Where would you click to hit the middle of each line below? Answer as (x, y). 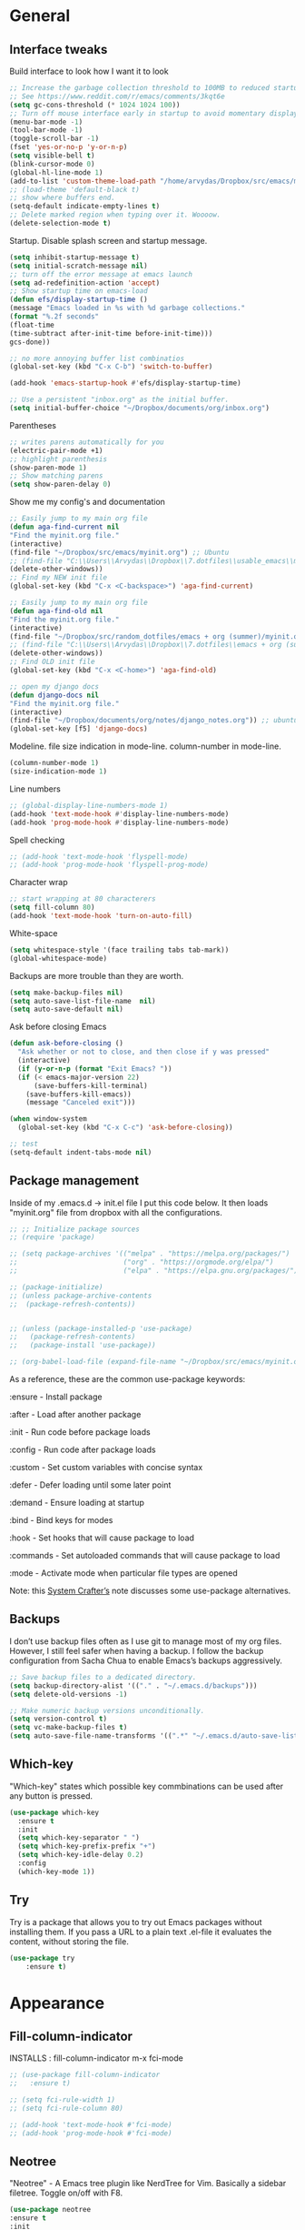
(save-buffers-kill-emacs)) (79, 1094)
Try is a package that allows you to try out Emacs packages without (136, 1922)
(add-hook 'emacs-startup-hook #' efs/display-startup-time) (126, 383)
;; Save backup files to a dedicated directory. (103, 1677)
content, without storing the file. (69, 1941)
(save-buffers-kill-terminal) (90, 1085)
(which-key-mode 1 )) (56, 1872)
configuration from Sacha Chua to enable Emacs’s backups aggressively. (146, 1660)
